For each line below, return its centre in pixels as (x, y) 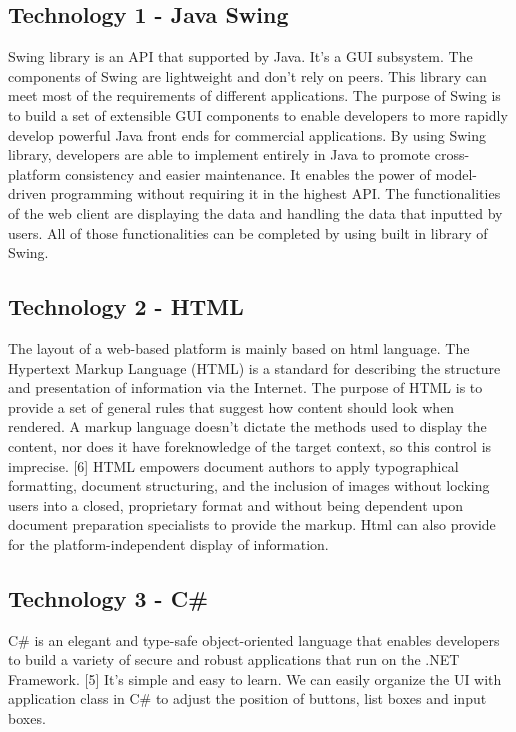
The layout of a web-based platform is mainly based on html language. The (239, 347)
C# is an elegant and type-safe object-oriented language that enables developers (254, 639)
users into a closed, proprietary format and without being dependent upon (236, 504)
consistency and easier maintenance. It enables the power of (248, 173)
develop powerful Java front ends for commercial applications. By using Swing (247, 134)
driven (27, 193)
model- (456, 173)
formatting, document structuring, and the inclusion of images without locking (249, 485)
